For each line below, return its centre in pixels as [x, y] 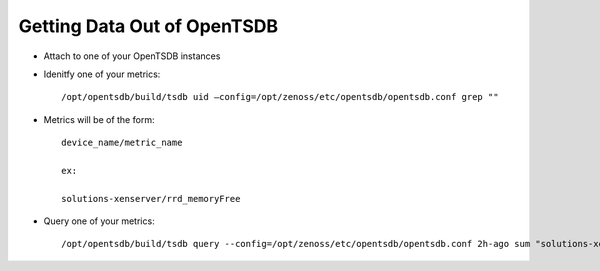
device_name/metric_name [122, 143]
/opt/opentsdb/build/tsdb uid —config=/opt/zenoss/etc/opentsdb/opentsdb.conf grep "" [280, 97]
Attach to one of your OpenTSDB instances [132, 56]
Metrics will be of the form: [99, 119]
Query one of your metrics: [99, 221]
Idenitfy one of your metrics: [102, 74]
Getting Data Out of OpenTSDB [148, 26]
